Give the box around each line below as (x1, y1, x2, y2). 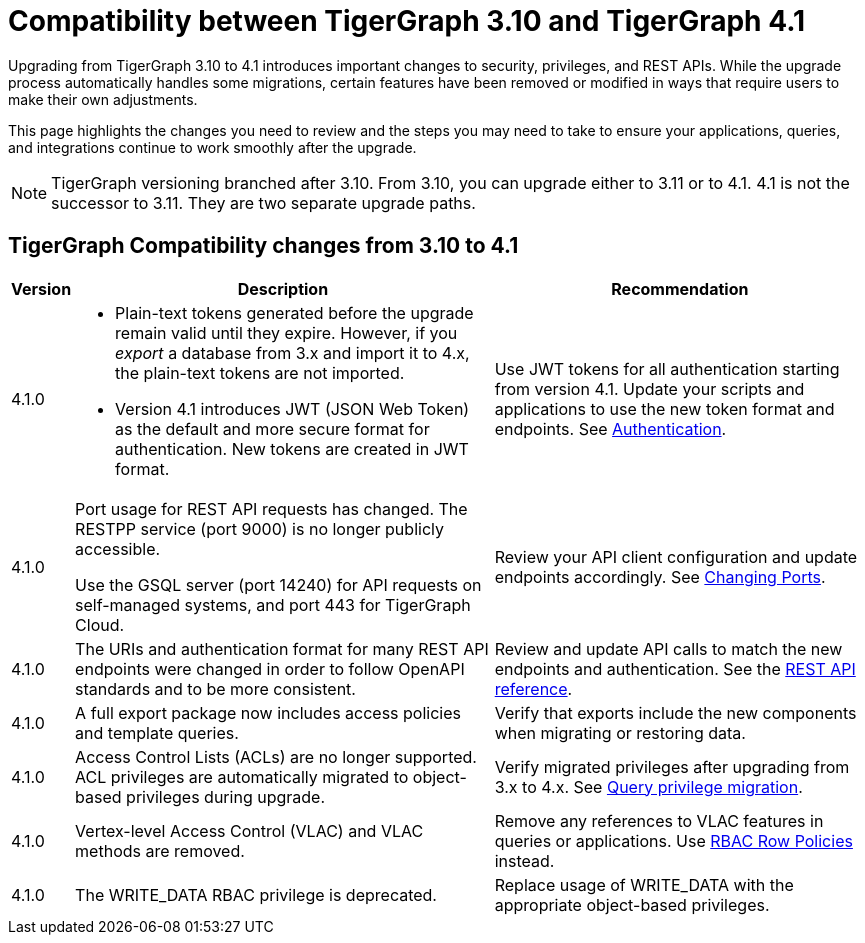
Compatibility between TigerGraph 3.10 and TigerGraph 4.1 (8, 4, 806, 38)
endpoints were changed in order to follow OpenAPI (75, 658, 465, 679)
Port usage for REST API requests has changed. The (75, 498, 468, 519)
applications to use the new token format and (494, 398, 835, 419)
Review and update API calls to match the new (494, 638, 843, 659)
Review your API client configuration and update (494, 546, 858, 567)
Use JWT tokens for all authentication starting (494, 358, 840, 379)
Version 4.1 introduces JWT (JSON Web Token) (115, 398, 470, 419)
